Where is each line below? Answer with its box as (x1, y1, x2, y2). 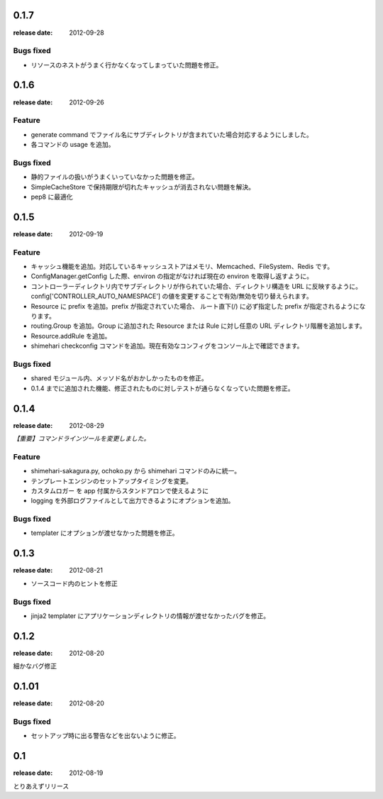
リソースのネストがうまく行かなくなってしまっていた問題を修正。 (30, 60, 223, 69)
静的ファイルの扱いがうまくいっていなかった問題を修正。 (30, 172, 199, 181)
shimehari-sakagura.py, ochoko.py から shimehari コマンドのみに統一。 (30, 467, 241, 475)
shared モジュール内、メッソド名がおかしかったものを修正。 (30, 374, 209, 382)
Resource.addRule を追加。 (30, 331, 111, 340)
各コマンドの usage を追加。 (30, 140, 115, 149)
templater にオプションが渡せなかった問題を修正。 (30, 529, 179, 537)
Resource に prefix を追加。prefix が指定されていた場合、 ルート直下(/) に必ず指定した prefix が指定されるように (30, 302, 360, 310)
